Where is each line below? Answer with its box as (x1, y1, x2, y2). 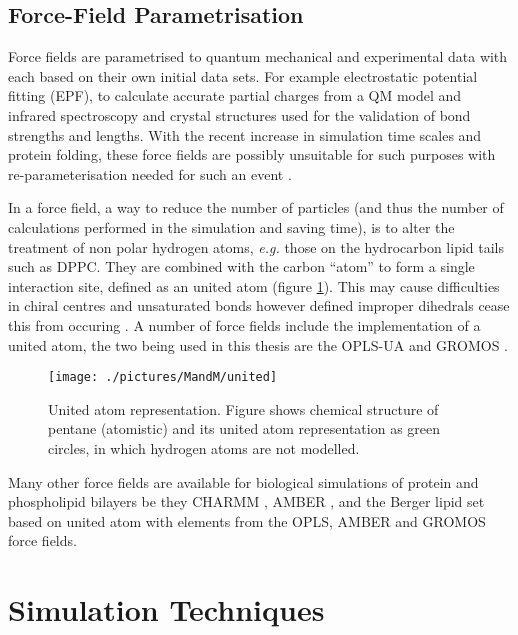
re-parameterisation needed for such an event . (8, 163, 292, 184)
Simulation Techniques (8, 589, 325, 630)
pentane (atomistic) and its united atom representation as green (48, 418, 441, 439)
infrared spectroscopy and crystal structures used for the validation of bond (8, 104, 471, 125)
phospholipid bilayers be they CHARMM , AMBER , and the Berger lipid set (8, 491, 485, 512)
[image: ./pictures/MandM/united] (48, 370, 278, 385)
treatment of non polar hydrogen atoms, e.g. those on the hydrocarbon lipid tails (8, 236, 505, 257)
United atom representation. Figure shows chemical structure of (48, 398, 439, 419)
